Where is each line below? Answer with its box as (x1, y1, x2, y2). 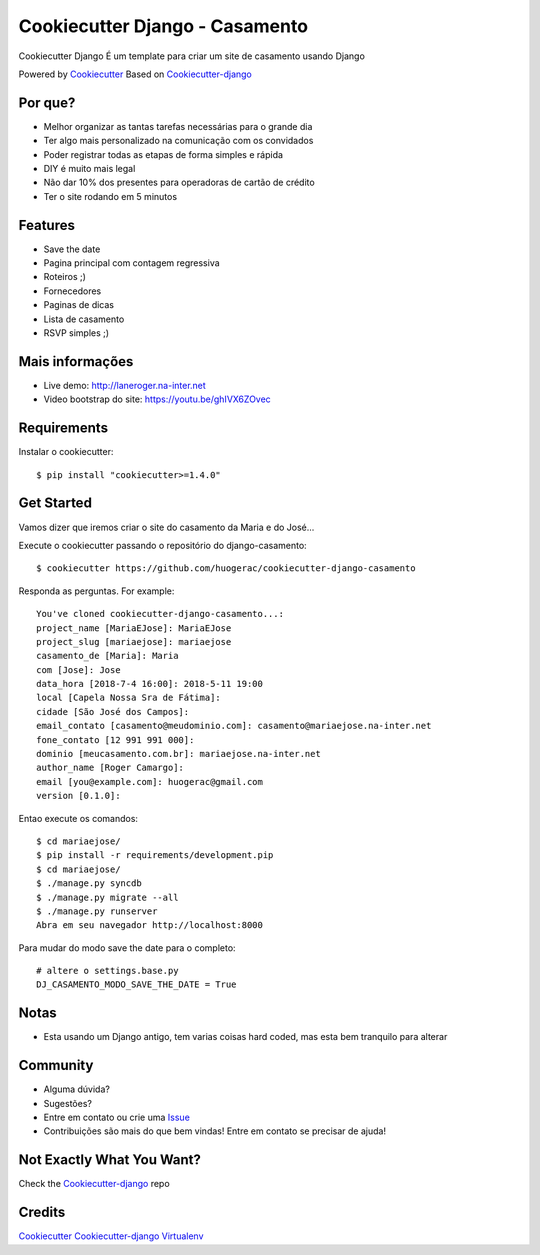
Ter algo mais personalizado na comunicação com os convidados (43, 135, 314, 147)
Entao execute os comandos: (18, 812, 139, 824)
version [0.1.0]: (36, 790, 121, 802)
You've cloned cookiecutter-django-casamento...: (36, 608, 285, 620)
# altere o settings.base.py (36, 965, 179, 977)
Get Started (18, 495, 92, 512)
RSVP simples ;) (43, 327, 110, 339)
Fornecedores (43, 285, 102, 297)
